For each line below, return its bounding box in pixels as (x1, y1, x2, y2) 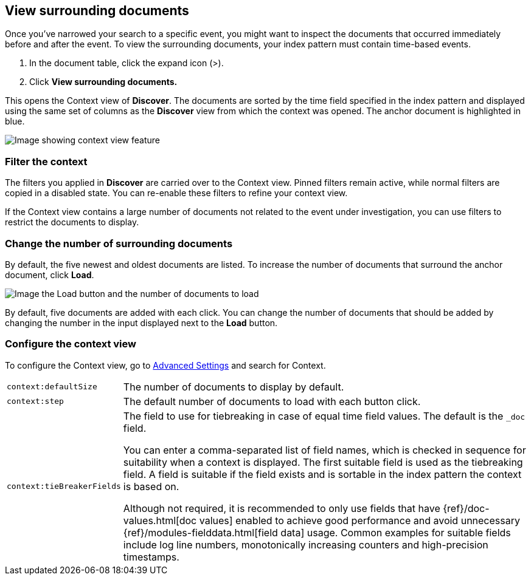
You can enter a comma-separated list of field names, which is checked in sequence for (123, 443, 526, 456)
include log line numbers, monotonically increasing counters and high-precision (123, 538, 488, 551)
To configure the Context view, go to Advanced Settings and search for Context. (5, 360, 326, 370)
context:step (7, 397, 64, 406)
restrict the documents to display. (5, 217, 139, 228)
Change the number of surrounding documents (5, 237, 233, 250)
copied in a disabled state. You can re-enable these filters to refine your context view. (5, 188, 348, 199)
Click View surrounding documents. (29, 77, 178, 87)
